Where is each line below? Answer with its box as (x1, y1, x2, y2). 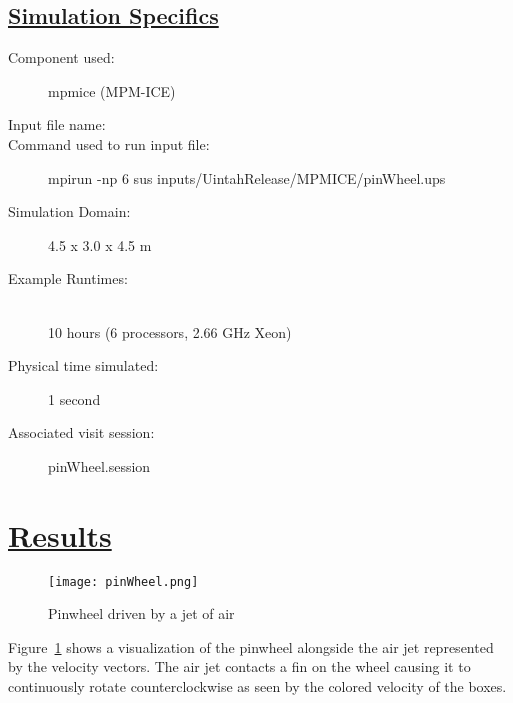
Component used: (8, 47, 115, 68)
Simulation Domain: (8, 201, 131, 222)
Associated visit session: (8, 422, 155, 443)
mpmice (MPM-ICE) (48, 80, 176, 101)
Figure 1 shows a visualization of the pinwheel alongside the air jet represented (8, 636, 494, 657)
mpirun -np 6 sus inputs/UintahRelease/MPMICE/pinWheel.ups (48, 167, 446, 188)
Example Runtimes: (8, 268, 128, 289)
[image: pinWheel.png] (48, 574, 199, 589)
